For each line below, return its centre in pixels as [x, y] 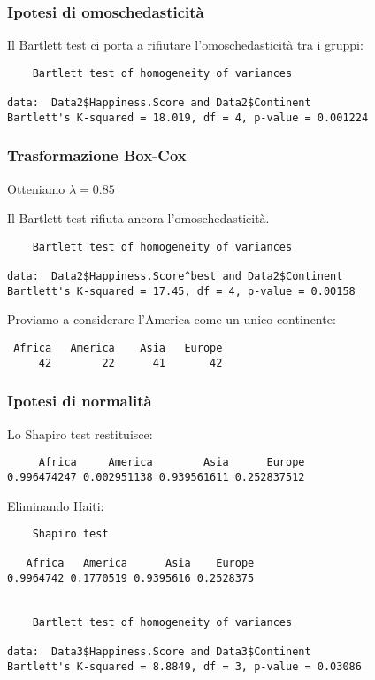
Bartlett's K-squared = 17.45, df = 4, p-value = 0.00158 [181, 291]
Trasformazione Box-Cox [97, 155]
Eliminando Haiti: [56, 505]
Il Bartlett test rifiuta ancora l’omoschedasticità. [138, 218]
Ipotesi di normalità [80, 401]
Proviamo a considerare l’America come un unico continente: [172, 319]
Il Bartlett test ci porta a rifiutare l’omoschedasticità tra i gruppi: [185, 45]
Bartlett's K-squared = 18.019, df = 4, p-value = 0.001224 [188, 117]
